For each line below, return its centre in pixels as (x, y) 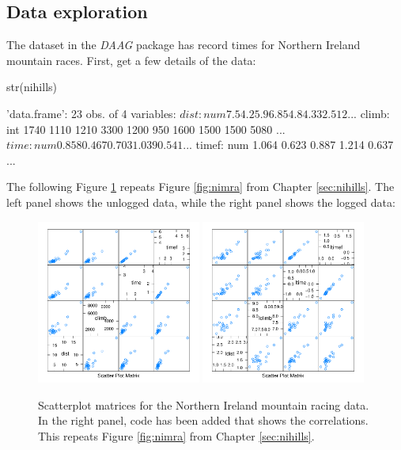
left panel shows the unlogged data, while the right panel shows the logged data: (201, 202)
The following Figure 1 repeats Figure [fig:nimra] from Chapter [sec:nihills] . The (200, 187)
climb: (375, 113)
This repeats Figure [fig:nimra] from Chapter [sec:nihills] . (176, 435)
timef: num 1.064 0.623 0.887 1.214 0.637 (295, 145)
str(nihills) (32, 87)
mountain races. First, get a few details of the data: (131, 60)
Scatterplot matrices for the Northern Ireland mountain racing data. (204, 404)
